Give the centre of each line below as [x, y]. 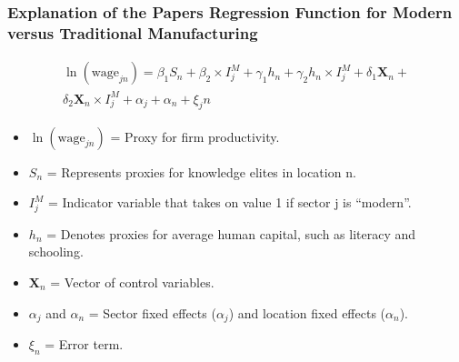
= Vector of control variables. [132, 282]
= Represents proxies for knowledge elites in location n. [201, 171]
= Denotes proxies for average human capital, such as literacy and [231, 233]
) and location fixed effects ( [307, 312]
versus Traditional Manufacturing [133, 32]
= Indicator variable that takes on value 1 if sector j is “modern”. [229, 202]
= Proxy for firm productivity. [195, 136]
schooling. [56, 251]
